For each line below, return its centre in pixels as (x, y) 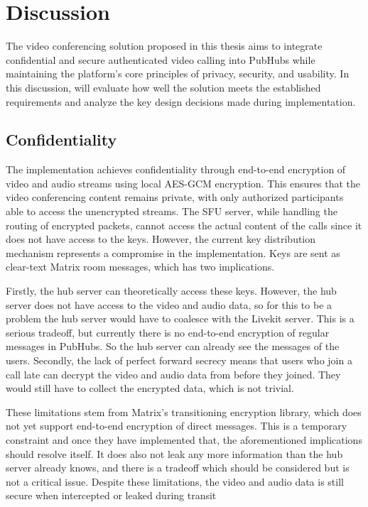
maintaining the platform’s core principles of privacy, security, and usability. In (178, 73)
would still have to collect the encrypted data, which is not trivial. (150, 388)
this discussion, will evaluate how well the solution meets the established (163, 87)
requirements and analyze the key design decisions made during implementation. (181, 101)
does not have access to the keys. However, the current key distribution (161, 239)
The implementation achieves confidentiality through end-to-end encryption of (176, 169)
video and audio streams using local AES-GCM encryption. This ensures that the (183, 183)
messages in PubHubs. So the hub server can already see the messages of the (173, 346)
